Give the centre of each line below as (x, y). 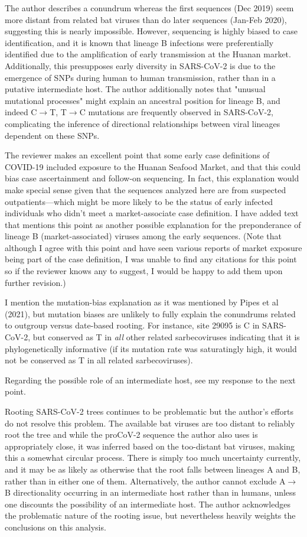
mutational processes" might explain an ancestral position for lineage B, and (143, 100)
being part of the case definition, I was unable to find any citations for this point (151, 259)
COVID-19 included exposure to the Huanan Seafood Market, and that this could (153, 166)
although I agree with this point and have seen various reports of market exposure (153, 247)
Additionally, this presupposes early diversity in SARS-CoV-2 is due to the (140, 65)
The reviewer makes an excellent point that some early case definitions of (137, 155)
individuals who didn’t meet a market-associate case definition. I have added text (152, 213)
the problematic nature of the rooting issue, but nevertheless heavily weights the (150, 515)
